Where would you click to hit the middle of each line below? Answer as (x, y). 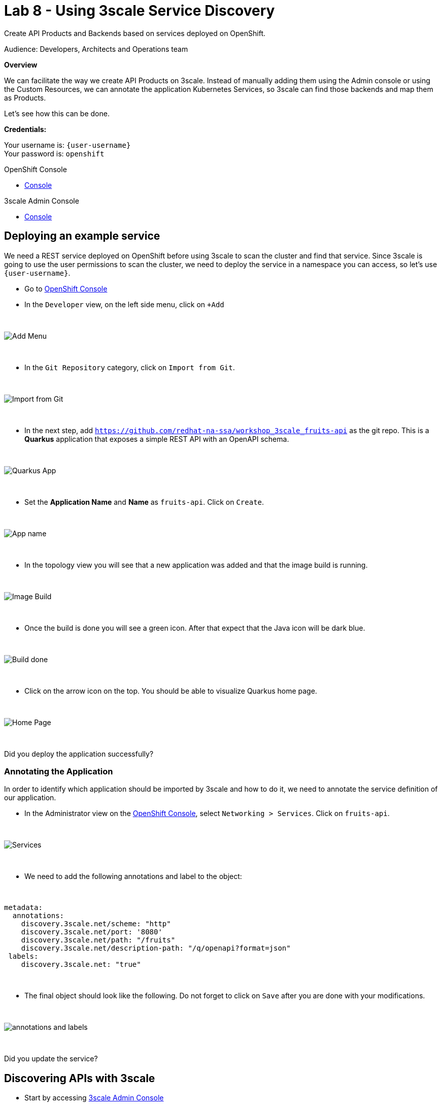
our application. (30, 798)
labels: (23, 956)
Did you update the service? (51, 1059)
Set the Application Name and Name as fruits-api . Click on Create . (144, 502)
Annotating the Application (59, 771)
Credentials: (25, 129)
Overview (21, 64)
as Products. (25, 97)
